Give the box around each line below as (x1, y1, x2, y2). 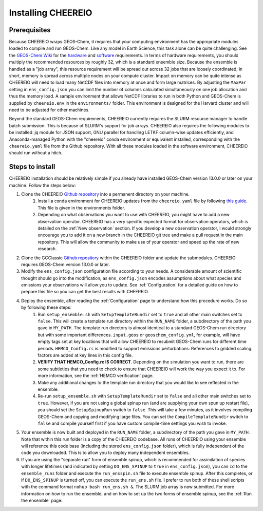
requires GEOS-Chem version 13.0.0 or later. (21, 261, 110, 267)
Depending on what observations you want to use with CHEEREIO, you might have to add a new (38, 212, 230, 218)
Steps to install (9, 163, 56, 171)
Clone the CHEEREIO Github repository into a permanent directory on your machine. (21, 191, 190, 197)
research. (38, 246, 57, 252)
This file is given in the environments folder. (38, 205, 125, 210)
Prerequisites (9, 26, 51, 34)
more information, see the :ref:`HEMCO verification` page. (38, 373, 154, 379)
